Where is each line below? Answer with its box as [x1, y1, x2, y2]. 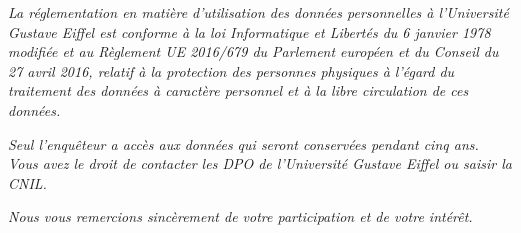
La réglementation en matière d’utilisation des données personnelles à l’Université [8, 2, 509, 22]
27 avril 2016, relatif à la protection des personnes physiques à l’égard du [8, 60, 455, 81]
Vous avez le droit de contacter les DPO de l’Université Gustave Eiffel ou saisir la [8, 153, 512, 174]
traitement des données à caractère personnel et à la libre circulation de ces [8, 80, 469, 101]
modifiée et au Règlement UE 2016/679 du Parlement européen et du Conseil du [8, 41, 499, 62]
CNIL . [8, 172, 47, 193]
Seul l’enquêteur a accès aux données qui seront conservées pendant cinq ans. [8, 133, 479, 154]
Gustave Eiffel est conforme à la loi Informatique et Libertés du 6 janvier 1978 [8, 21, 491, 42]
